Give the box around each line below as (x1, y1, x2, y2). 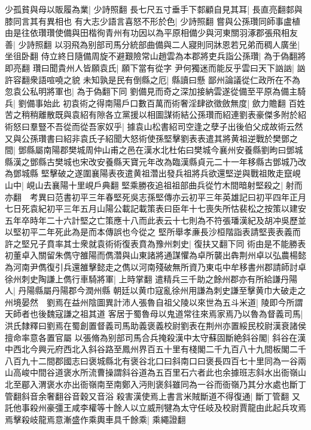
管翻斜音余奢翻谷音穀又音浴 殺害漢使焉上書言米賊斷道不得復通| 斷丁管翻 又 (5, 389, 300, 402)
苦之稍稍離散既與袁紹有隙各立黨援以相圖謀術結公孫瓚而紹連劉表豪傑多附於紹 (5, 108, 306, 121)
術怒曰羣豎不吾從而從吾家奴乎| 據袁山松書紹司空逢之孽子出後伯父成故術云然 (5, 120, 303, 132)
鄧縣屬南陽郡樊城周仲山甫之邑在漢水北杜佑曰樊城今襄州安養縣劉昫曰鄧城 (18, 144, 303, 156)
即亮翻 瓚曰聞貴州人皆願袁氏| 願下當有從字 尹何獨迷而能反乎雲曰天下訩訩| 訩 (5, 61, 306, 74)
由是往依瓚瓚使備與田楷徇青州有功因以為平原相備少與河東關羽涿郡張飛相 (5, 26, 289, 39)
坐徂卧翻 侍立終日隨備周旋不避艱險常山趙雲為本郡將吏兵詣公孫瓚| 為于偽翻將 (5, 50, 306, 62)
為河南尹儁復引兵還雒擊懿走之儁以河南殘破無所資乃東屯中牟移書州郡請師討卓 (5, 261, 306, 273)
